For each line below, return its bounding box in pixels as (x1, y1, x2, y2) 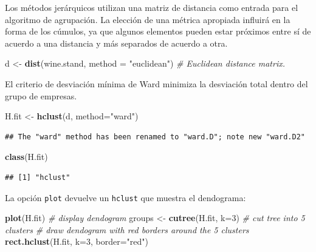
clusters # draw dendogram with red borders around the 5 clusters (5, 223, 249, 236)
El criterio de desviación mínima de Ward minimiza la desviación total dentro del (5, 77, 308, 90)
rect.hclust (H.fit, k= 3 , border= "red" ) (5, 235, 148, 248)
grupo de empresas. (5, 89, 77, 102)
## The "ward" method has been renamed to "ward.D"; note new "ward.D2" (5, 132, 305, 141)
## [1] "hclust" (5, 173, 70, 182)
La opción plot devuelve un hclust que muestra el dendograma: (5, 191, 246, 204)
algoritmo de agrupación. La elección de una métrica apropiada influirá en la (5, 13, 290, 25)
